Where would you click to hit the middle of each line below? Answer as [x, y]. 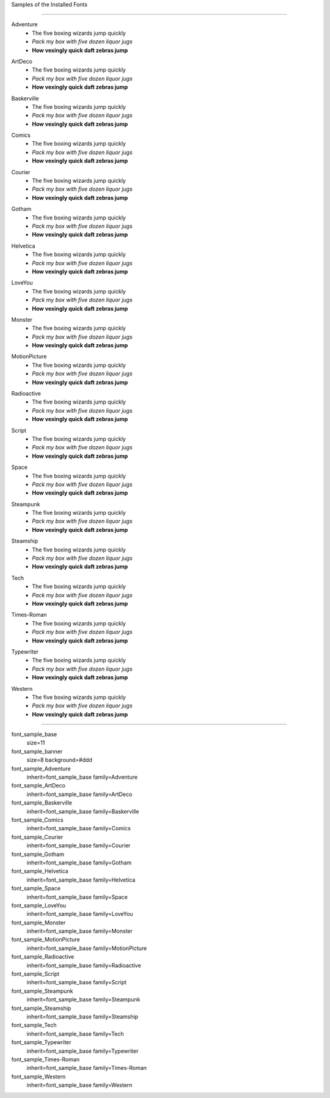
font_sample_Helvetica [40, 871]
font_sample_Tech [34, 1025]
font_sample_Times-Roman [45, 1059]
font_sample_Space [36, 888]
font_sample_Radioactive [43, 957]
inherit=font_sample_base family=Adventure [82, 777]
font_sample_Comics [37, 820]
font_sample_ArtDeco [38, 786]
